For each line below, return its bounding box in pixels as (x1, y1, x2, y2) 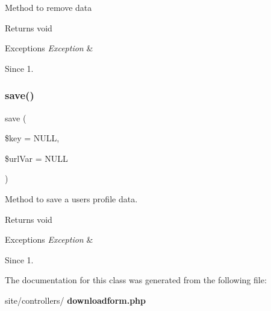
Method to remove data (5, 1, 92, 13)
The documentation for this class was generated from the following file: (5, 274, 267, 286)
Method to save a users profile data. (5, 192, 138, 205)
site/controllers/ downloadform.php (5, 293, 146, 306)
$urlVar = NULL (5, 152, 68, 164)
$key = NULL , (5, 132, 60, 144)
